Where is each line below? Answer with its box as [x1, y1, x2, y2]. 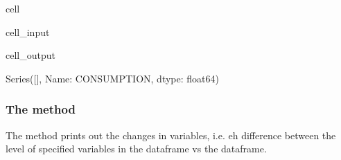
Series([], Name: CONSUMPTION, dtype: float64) [6, 71, 219, 85]
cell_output [6, 48, 55, 62]
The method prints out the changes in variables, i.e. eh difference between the [6, 127, 336, 142]
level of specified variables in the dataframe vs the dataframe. [6, 141, 267, 156]
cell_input [6, 24, 50, 39]
